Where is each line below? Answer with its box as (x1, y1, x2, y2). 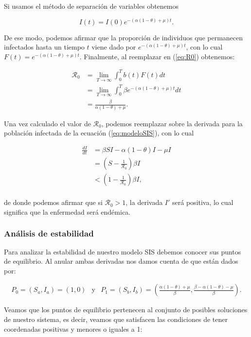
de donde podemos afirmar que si (4, 197, 103, 207)
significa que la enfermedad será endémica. (4, 206, 130, 217)
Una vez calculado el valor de (4, 118, 91, 128)
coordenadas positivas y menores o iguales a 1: (4, 323, 143, 334)
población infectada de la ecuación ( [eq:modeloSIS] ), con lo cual (4, 128, 194, 138)
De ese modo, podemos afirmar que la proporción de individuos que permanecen (4, 32, 243, 42)
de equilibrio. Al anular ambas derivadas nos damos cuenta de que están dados (4, 256, 238, 266)
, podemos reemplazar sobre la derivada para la (101, 118, 243, 128)
